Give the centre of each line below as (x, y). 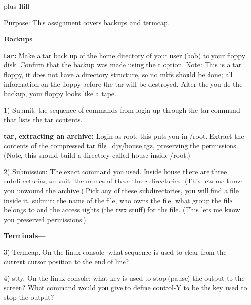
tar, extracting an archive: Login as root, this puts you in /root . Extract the (124, 135)
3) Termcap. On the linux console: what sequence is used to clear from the (115, 252)
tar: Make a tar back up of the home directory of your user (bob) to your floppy (125, 55)
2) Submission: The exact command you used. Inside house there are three (115, 171)
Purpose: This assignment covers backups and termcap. (87, 22)
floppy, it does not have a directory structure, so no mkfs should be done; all (118, 74)
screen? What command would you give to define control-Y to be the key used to (125, 287)
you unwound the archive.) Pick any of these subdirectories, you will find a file (121, 190)
